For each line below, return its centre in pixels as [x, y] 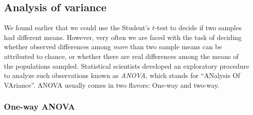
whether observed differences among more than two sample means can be [113, 47]
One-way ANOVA [40, 106]
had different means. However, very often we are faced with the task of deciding [123, 37]
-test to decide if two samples [198, 28]
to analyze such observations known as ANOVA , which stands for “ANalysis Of [122, 75]
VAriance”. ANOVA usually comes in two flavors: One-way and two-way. [112, 85]
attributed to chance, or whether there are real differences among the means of [121, 56]
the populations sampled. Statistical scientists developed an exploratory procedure [126, 66]
